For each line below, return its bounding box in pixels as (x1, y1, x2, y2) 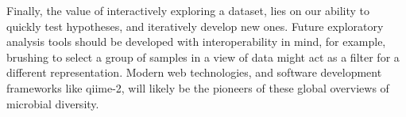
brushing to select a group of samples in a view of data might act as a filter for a (6, 48, 400, 65)
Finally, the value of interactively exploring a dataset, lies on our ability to (6, 2, 370, 18)
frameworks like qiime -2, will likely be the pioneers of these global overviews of (6, 79, 389, 96)
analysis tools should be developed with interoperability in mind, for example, (6, 33, 386, 50)
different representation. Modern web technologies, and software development (6, 64, 382, 81)
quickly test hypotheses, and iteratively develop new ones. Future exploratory (6, 17, 384, 34)
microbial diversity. (6, 95, 99, 111)
